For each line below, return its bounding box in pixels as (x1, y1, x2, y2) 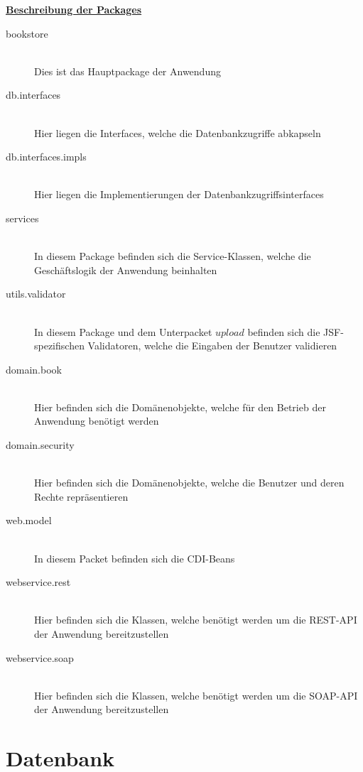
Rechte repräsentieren (34, 489, 129, 504)
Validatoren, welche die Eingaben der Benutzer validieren (87, 338, 337, 353)
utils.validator (6, 286, 66, 301)
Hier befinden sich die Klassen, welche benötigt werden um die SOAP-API (34, 687, 358, 702)
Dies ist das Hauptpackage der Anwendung (34, 63, 221, 78)
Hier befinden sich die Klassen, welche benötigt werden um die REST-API (34, 612, 357, 627)
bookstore (6, 26, 48, 40)
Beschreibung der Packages (6, 2, 142, 16)
